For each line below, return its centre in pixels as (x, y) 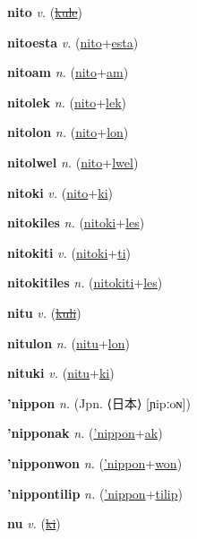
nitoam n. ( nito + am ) (68, 72)
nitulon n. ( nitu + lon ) (69, 342)
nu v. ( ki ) (34, 523)
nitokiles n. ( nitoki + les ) (76, 222)
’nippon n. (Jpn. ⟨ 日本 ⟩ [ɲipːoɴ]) (99, 402)
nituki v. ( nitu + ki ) (61, 373)
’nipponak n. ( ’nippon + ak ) (85, 433)
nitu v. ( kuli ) (44, 312)
